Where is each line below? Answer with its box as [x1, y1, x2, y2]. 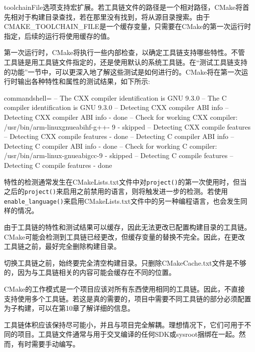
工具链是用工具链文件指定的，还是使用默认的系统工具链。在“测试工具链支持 [4, 56, 248, 67]
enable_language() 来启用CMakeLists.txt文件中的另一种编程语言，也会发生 [4, 195, 241, 206]
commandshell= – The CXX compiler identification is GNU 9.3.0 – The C [4, 92, 227, 103]
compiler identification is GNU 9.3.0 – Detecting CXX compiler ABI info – [4, 102, 229, 112]
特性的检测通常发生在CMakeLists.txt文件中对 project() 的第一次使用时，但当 [4, 176, 247, 187]
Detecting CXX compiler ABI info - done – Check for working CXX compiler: [4, 111, 238, 122]
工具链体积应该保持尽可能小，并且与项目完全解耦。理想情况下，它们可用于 [4, 319, 244, 329]
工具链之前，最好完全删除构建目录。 [4, 241, 121, 251]
